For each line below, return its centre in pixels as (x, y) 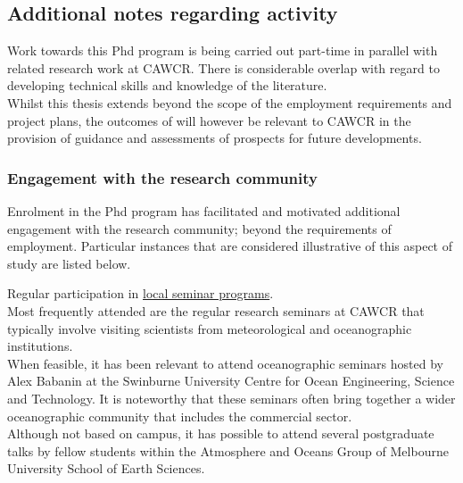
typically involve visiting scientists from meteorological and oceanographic (210, 328)
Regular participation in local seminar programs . (141, 293)
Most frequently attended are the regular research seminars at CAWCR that (216, 310)
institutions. (40, 346)
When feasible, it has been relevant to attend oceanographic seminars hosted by (225, 363)
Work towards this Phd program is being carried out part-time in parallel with (223, 50)
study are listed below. (69, 263)
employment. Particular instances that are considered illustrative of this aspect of (230, 246)
